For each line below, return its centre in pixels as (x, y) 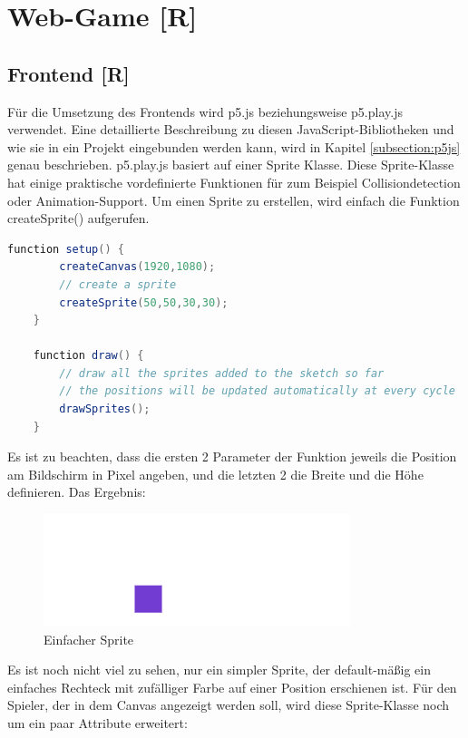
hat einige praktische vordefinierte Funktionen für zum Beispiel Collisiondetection (234, 182)
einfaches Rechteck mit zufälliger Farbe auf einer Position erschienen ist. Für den (232, 687)
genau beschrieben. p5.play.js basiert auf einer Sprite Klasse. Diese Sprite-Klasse (231, 165)
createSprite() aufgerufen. (78, 218)
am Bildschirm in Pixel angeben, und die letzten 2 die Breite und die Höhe (215, 474)
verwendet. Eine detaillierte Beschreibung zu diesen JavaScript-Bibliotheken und (231, 129)
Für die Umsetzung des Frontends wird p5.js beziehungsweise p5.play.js (205, 111)
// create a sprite (118, 284)
